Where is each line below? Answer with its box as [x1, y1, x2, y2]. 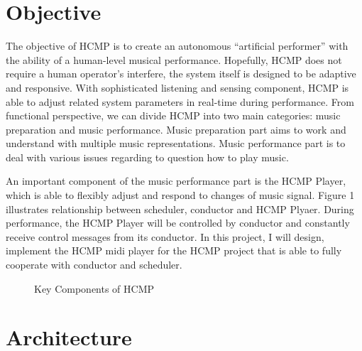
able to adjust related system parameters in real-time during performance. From [6, 94, 354, 109]
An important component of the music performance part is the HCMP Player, [6, 173, 346, 188]
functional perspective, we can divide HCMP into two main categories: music [6, 108, 341, 123]
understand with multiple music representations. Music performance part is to [6, 136, 346, 151]
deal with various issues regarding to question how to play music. [6, 149, 289, 164]
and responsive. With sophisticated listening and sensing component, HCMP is [6, 80, 349, 94]
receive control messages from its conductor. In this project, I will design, [6, 229, 324, 244]
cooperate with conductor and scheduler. [6, 257, 182, 272]
